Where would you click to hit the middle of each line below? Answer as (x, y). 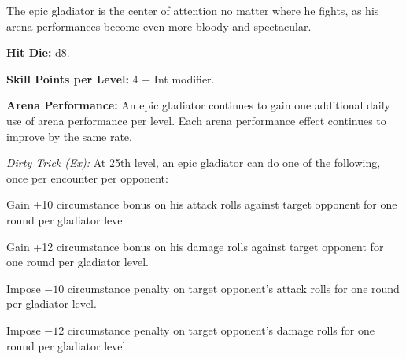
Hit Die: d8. (38, 52)
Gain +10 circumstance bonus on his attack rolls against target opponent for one (202, 204)
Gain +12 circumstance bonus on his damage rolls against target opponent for (195, 246)
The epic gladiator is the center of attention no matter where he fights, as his (193, 10)
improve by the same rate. (69, 136)
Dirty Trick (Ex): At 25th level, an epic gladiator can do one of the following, (194, 163)
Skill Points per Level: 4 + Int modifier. (111, 78)
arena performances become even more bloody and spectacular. (159, 26)
